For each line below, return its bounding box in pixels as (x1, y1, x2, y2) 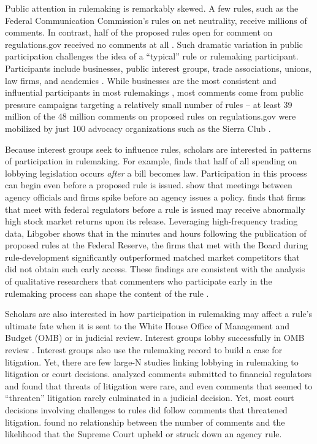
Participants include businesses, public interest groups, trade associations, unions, (5, 61, 311, 74)
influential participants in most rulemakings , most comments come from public (5, 86, 304, 99)
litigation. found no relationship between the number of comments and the (5, 415, 285, 428)
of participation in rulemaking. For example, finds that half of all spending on (5, 155, 297, 167)
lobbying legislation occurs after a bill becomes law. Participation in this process (5, 166, 307, 179)
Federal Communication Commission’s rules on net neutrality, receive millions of (5, 13, 307, 26)
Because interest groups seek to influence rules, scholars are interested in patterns (5, 142, 311, 155)
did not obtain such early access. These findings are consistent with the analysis (5, 262, 305, 275)
